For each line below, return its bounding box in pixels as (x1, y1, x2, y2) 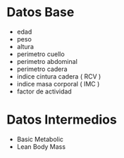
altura (16, 42, 35, 51)
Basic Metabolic (16, 135, 64, 143)
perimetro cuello (16, 50, 65, 58)
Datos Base (6, 4, 75, 20)
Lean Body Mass (16, 142, 66, 151)
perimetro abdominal (16, 57, 78, 65)
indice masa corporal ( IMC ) (16, 79, 100, 88)
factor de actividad (16, 87, 72, 96)
